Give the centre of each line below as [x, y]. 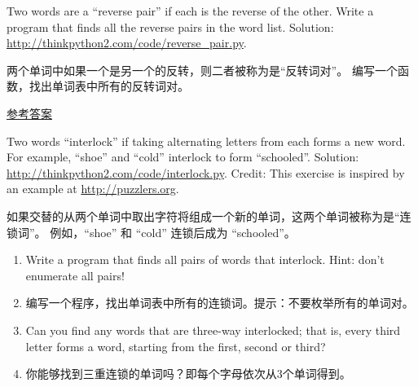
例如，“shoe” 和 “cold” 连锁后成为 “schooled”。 [173, 232]
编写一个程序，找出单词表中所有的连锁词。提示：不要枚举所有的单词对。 [220, 303]
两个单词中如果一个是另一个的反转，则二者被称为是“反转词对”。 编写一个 [202, 70]
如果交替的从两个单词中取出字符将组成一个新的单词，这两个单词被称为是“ [203, 215]
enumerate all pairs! [75, 275]
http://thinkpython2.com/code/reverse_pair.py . [127, 43]
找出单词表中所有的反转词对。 [109, 86]
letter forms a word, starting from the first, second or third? [176, 346]
